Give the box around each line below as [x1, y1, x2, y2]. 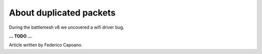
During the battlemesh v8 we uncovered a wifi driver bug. [9, 24, 125, 30]
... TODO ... [9, 33, 32, 39]
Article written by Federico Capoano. [9, 42, 82, 48]
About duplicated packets [9, 7, 116, 18]
